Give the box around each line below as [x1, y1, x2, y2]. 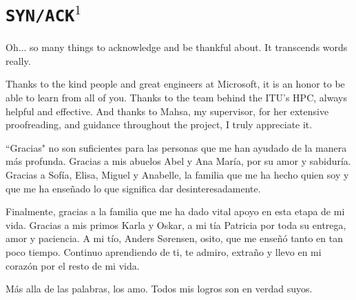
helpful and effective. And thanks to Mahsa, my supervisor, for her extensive [6, 103, 329, 118]
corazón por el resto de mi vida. [6, 258, 140, 272]
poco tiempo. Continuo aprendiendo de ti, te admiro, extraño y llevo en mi [6, 244, 322, 259]
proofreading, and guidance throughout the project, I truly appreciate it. [6, 117, 313, 132]
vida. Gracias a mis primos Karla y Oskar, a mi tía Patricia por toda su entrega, [6, 217, 346, 232]
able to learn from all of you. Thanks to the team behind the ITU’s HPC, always [6, 90, 347, 105]
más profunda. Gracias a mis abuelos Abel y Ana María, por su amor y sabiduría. [6, 154, 351, 168]
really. [6, 53, 31, 68]
